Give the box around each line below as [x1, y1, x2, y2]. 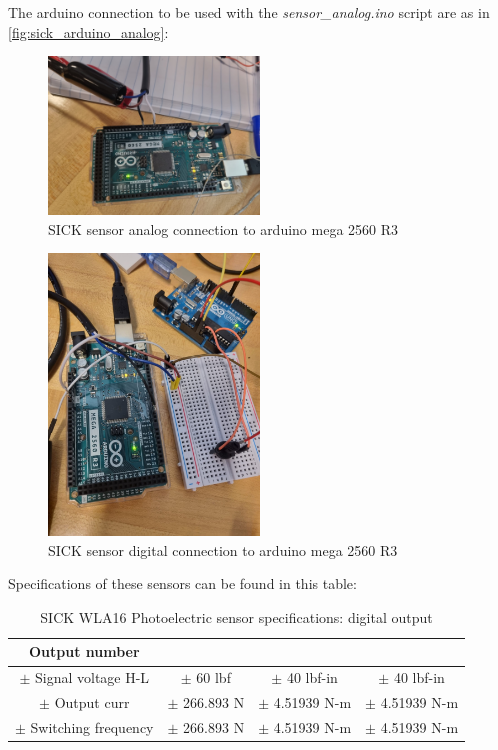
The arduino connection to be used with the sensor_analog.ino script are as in [8, 2, 490, 22]
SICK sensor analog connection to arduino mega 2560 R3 [48, 218, 399, 239]
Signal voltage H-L [34, 667, 150, 688]
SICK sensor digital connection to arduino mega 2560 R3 [48, 539, 398, 560]
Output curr [54, 692, 130, 713]
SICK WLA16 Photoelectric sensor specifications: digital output [40, 606, 433, 627]
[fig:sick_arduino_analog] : [8, 21, 169, 42]
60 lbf [196, 667, 231, 688]
